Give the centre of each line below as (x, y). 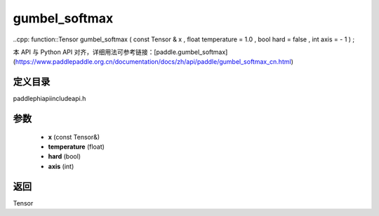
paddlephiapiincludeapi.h (49, 99)
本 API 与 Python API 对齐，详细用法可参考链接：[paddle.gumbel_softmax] (120, 52)
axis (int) (61, 166)
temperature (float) (77, 147)
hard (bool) (64, 156)
